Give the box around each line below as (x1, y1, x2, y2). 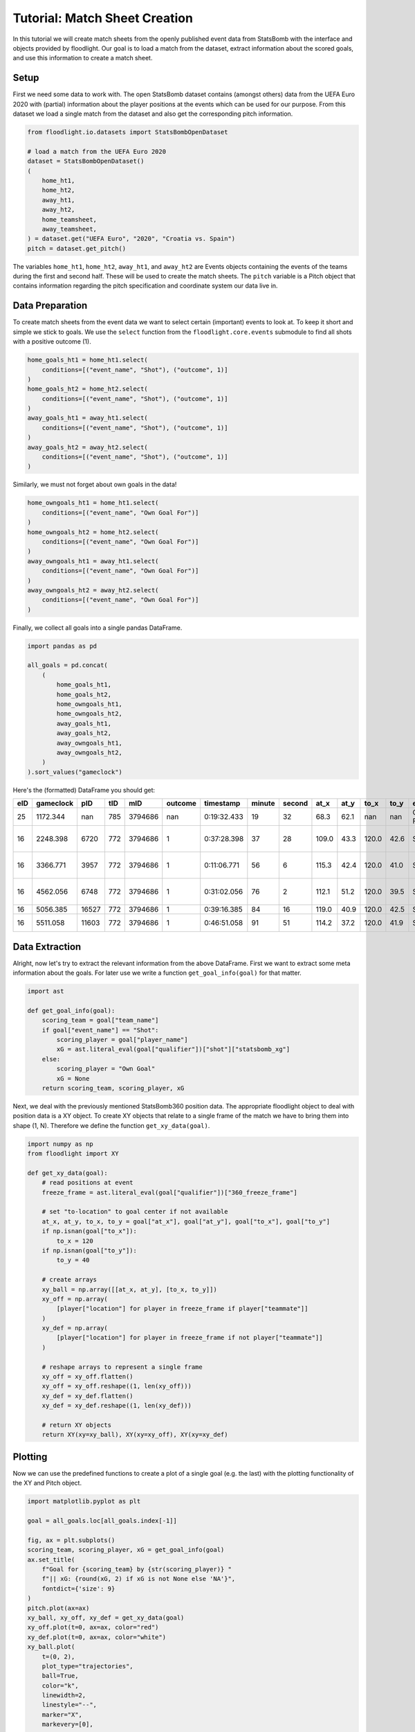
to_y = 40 (56, 1256, 90, 1264)
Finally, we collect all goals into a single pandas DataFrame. (12, 624, 183, 632)
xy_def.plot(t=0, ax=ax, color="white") (27, 1633, 166, 1641)
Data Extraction (12, 941, 82, 953)
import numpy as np (27, 1140, 93, 1148)
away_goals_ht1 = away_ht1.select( (27, 414, 148, 422)
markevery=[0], (41, 1720, 93, 1729)
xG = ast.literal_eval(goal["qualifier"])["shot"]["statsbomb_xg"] (56, 1045, 290, 1053)
